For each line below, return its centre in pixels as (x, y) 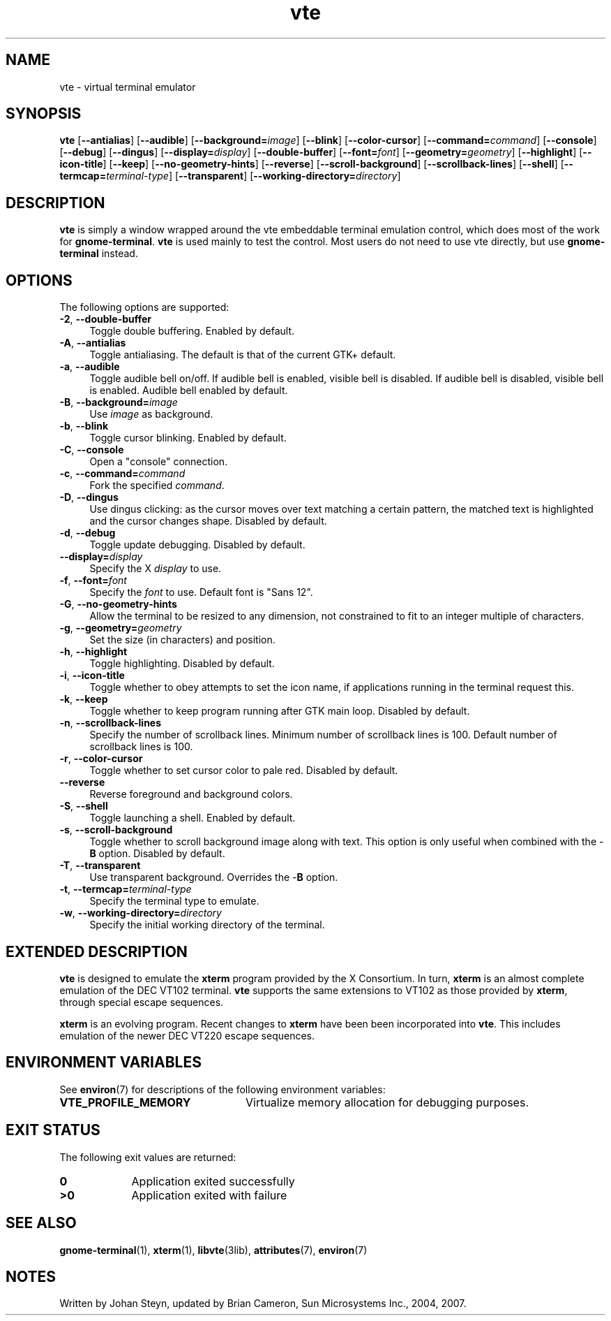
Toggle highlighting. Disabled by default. (182, 664)
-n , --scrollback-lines (111, 723)
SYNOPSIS (44, 114)
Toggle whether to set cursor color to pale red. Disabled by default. (244, 771)
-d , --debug (88, 533)
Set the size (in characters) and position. (182, 640)
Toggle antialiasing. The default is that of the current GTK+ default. (243, 355)
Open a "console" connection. (159, 462)
